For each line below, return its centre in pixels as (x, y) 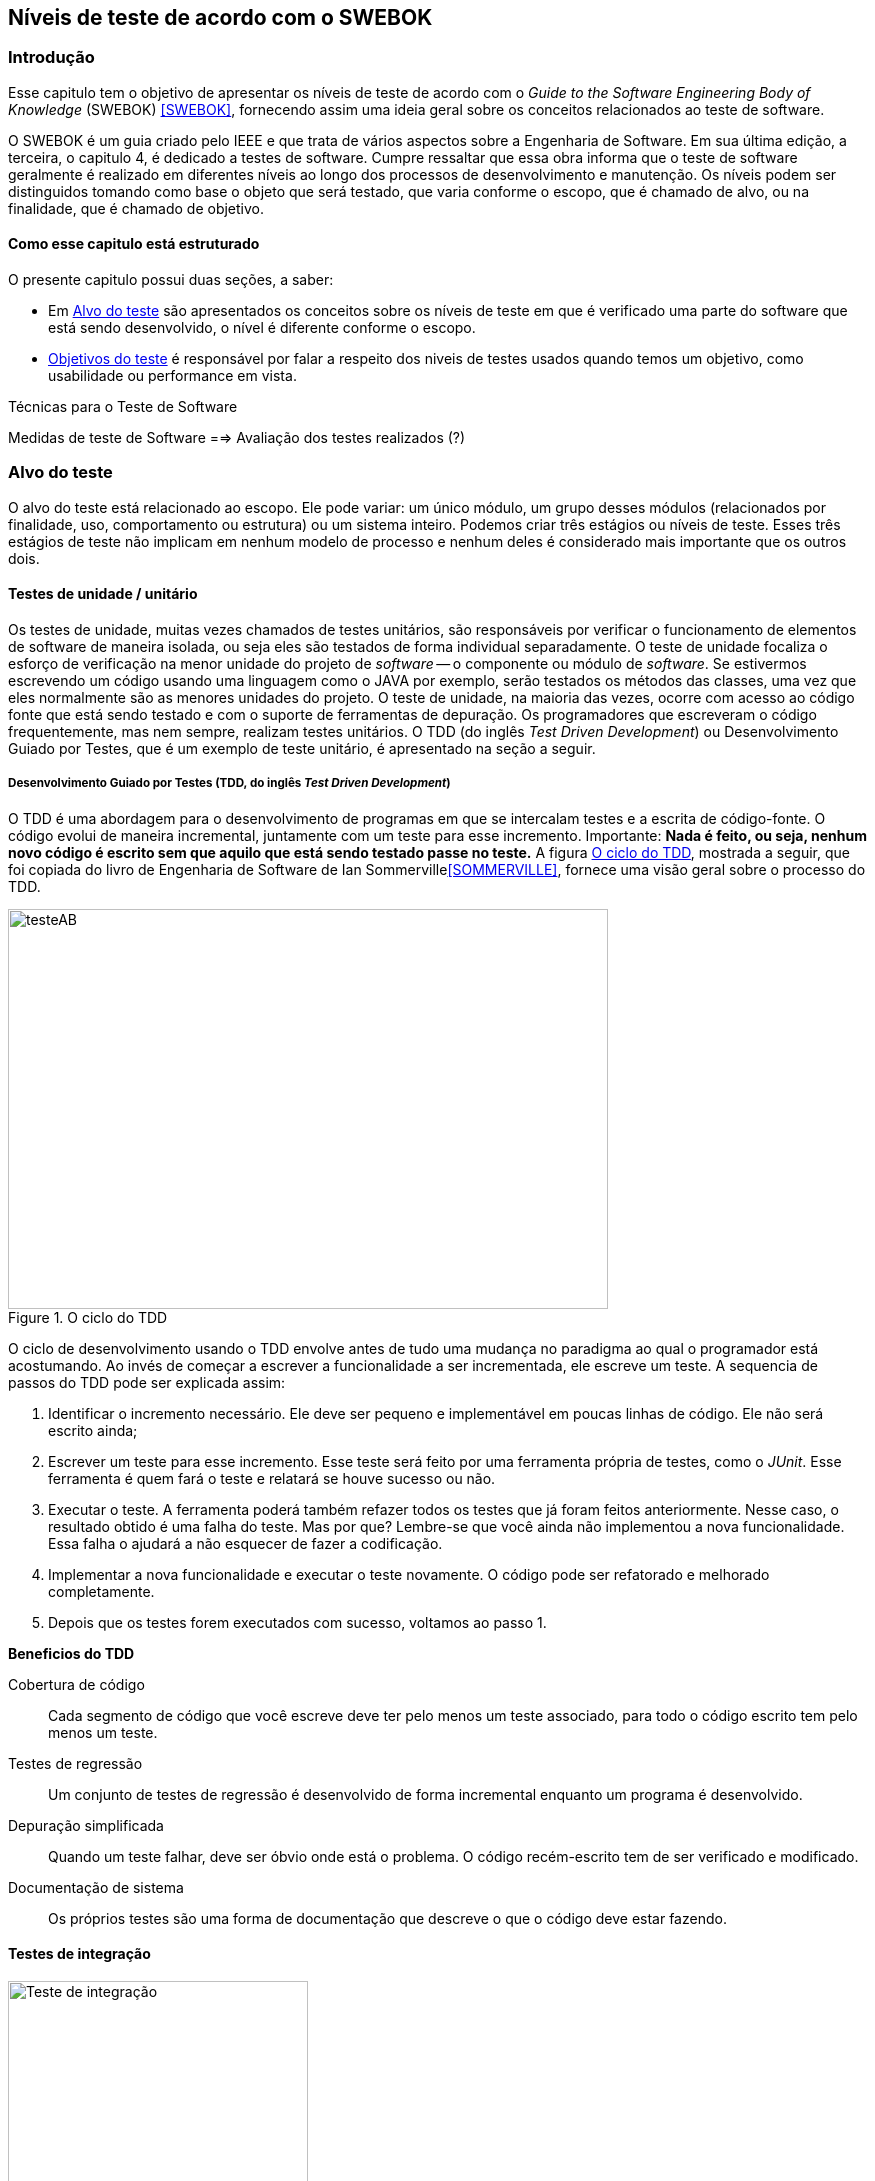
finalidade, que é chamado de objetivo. (136, 208)
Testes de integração (79, 1954)
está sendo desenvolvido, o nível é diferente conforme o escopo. (262, 328)
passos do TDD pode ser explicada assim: (147, 1382)
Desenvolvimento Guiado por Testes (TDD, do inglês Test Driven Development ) (229, 783)
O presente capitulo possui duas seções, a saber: (171, 280)
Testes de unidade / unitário (103, 594)
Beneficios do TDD (71, 1653)
